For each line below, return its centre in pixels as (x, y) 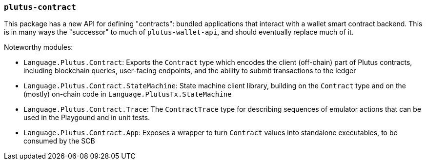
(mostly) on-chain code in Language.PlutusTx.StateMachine (128, 94)
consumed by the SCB (59, 141)
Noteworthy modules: (39, 47)
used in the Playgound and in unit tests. (87, 118)
